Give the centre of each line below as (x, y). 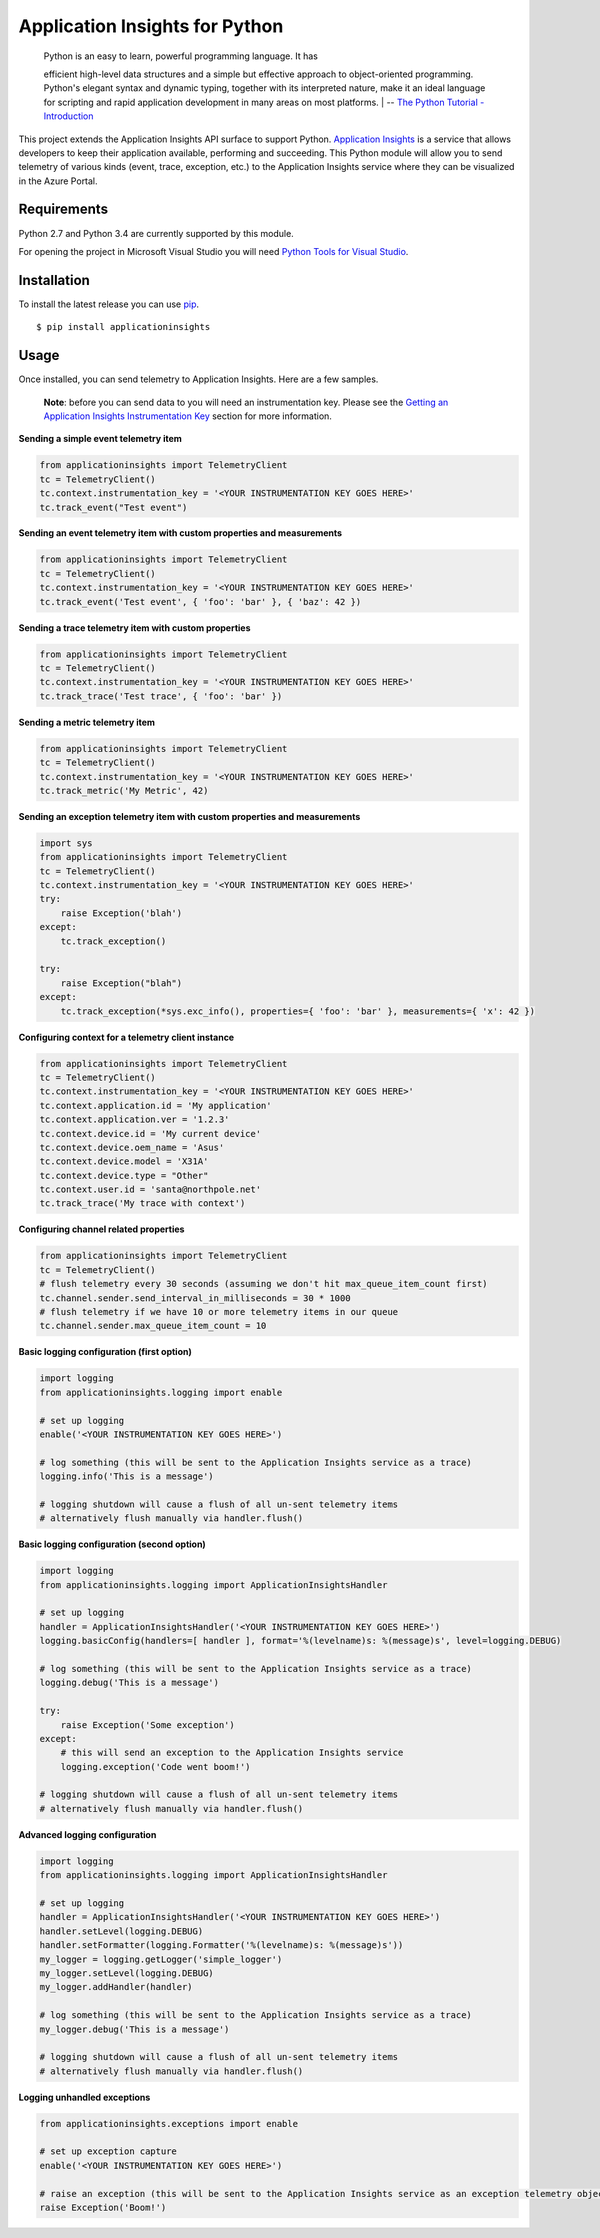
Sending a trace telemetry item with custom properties (134, 627)
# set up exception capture (108, 2151)
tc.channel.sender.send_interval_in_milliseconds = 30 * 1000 (195, 1298)
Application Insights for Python (151, 26)
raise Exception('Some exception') (147, 1724)
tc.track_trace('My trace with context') (142, 1203)
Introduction (68, 116)
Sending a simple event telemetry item (100, 439)
